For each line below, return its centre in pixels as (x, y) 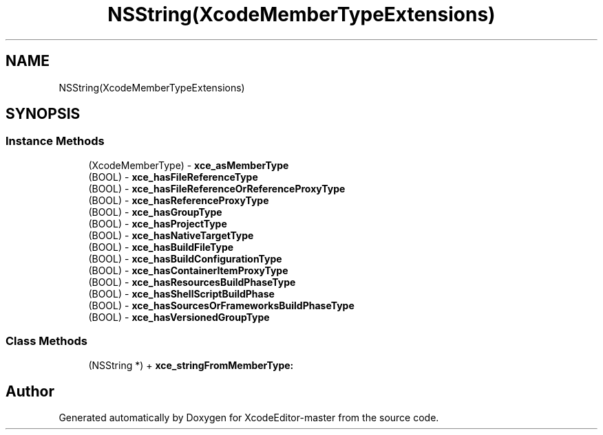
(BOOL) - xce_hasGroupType (155, 212)
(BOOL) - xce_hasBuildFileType (161, 247)
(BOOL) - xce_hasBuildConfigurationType (185, 258)
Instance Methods (55, 141)
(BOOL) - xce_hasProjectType (158, 223)
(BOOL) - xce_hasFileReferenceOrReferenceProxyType (217, 188)
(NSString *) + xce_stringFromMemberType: (191, 365)
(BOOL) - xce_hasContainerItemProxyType (188, 270)
